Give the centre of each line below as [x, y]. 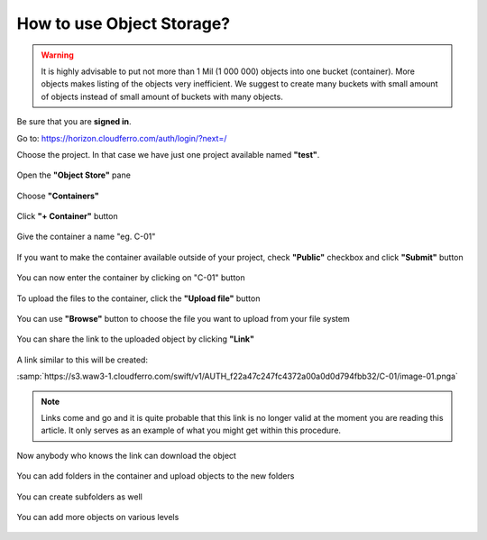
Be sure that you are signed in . [74, 122]
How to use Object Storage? [123, 23]
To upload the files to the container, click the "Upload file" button [138, 298]
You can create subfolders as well [80, 497]
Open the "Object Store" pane [74, 175]
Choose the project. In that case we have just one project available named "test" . [168, 154]
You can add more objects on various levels [98, 517]
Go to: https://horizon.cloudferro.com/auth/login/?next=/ [122, 138]
